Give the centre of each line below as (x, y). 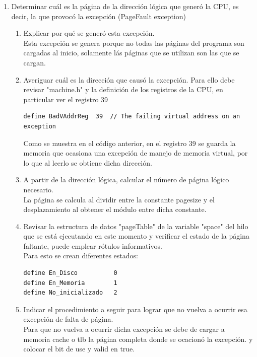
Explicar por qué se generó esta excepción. (89, 33)
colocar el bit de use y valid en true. (79, 349)
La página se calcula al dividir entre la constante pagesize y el (119, 199)
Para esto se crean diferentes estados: (81, 256)
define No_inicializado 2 (70, 293)
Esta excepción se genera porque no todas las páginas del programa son (134, 43)
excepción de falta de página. (68, 319)
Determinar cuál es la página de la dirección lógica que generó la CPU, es (125, 6)
